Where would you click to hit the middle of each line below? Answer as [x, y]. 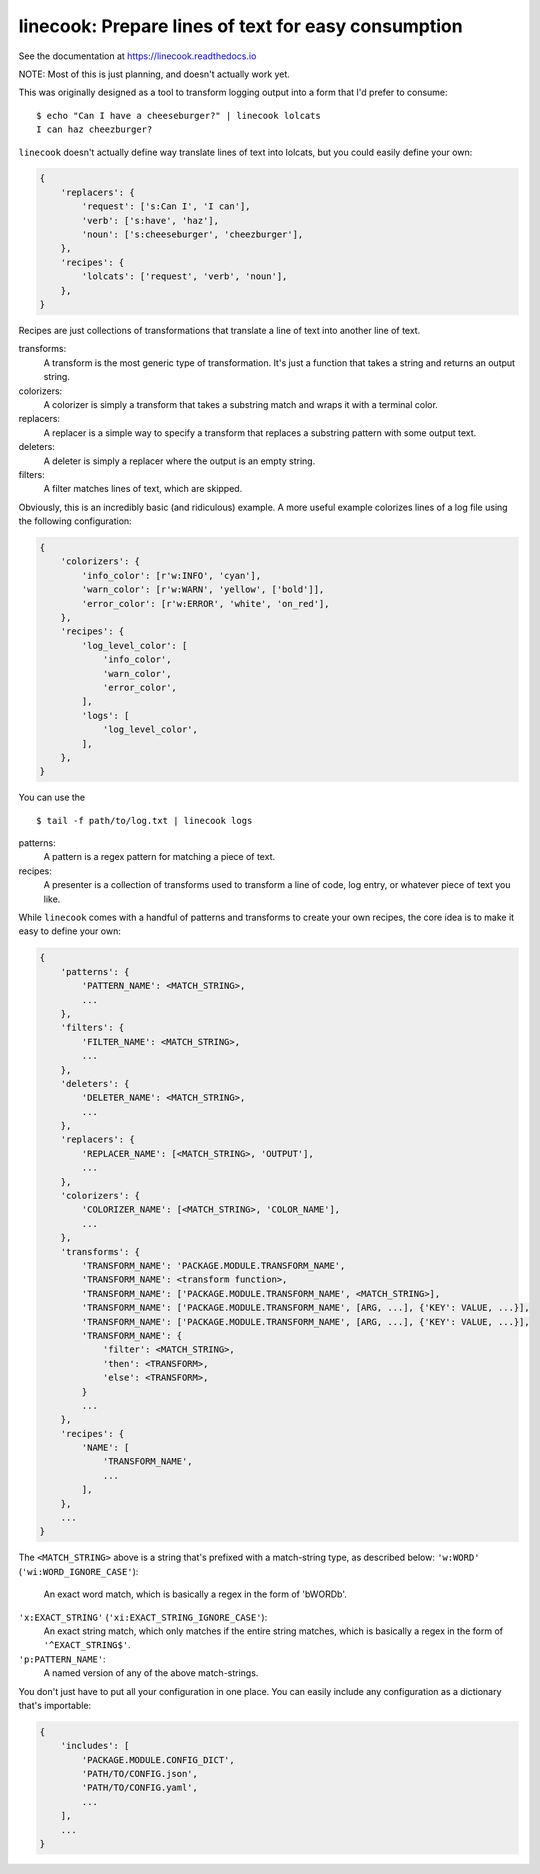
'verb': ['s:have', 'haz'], [150, 220]
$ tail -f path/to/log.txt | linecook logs [144, 820]
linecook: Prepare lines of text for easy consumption [241, 26]
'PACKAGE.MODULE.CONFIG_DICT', [158, 1759]
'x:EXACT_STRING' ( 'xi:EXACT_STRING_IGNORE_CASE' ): [143, 1617]
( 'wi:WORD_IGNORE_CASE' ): [78, 1571]
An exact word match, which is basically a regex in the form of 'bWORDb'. [195, 1594]
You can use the [52, 797]
